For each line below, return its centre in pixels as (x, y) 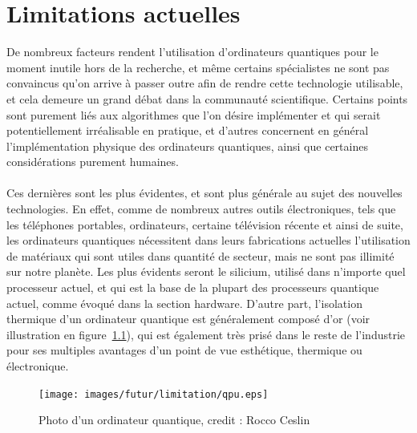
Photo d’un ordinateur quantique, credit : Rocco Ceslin (174, 420)
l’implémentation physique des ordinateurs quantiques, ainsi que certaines (187, 146)
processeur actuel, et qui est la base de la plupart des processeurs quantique (193, 287)
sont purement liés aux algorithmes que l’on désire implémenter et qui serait (194, 114)
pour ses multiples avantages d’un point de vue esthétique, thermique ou (184, 350)
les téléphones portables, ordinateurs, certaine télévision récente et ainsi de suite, (205, 224)
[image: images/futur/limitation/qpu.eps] (154, 394)
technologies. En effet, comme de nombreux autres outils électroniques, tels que (201, 209)
